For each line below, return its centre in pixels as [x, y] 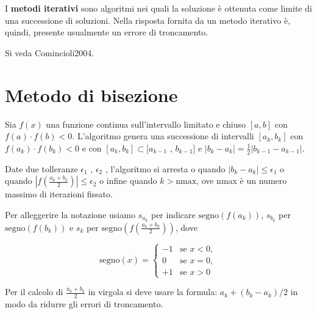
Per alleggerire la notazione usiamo [70, 214]
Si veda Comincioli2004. [50, 52]
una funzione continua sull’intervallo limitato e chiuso [146, 124]
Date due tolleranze [41, 168]
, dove [186, 227]
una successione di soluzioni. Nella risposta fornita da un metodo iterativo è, [148, 20]
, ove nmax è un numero [242, 181]
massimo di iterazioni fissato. [59, 194]
